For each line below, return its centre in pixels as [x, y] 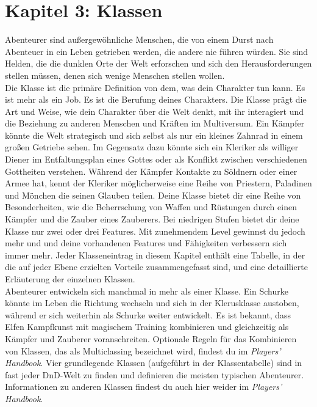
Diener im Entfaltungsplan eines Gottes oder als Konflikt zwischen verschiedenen [156, 159]
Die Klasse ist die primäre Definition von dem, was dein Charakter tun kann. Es [155, 87]
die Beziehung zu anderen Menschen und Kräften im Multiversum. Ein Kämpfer [155, 123]
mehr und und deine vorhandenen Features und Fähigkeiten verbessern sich [146, 243]
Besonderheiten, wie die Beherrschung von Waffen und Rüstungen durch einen [151, 207]
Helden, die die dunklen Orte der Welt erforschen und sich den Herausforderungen [158, 63]
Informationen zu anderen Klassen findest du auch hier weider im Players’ [144, 387]
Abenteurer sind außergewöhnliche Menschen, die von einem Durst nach [139, 39]
